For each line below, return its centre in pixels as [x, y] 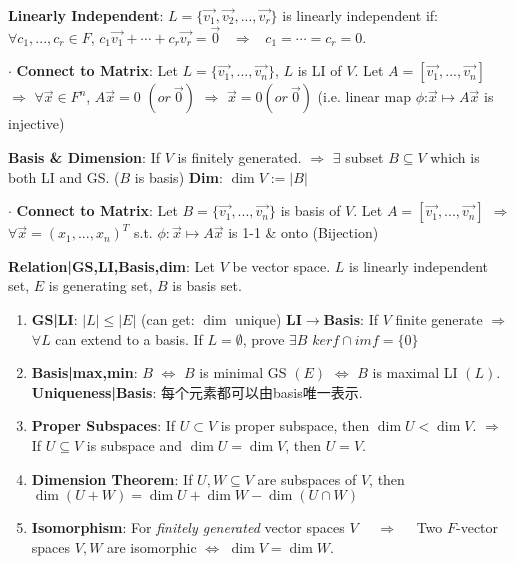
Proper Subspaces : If [103, 425]
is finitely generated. [239, 157]
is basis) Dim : [178, 176]
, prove [263, 338]
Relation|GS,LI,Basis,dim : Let [111, 265]
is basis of [310, 210]
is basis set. [207, 285]
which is [455, 157]
